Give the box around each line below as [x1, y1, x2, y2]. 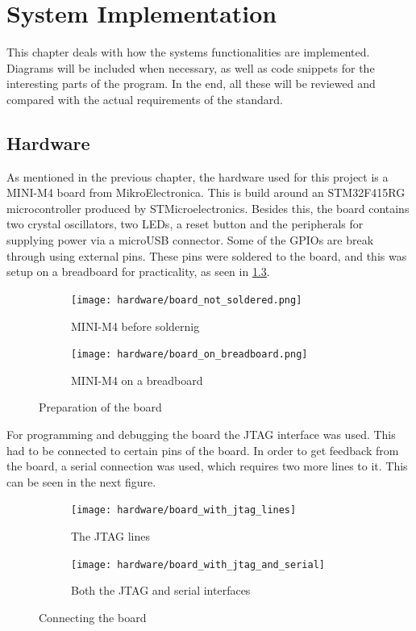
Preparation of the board [39, 399, 162, 416]
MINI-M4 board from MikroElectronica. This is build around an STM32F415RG [6, 184, 406, 201]
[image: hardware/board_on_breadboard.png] [71, 349, 308, 361]
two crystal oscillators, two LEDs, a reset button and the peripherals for [6, 215, 364, 232]
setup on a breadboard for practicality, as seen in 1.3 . [6, 263, 270, 280]
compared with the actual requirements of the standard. [6, 90, 283, 107]
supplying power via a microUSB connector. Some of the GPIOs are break [6, 232, 374, 249]
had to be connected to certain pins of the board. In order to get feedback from [6, 441, 399, 458]
